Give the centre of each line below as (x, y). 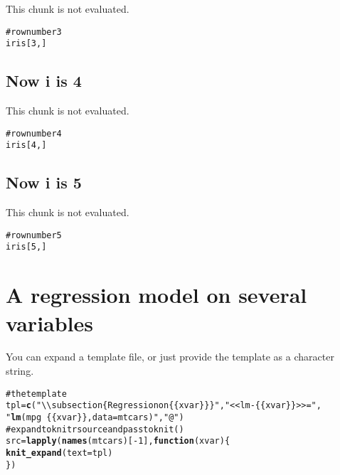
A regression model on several (156, 295)
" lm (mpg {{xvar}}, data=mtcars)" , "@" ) (95, 417)
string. (20, 371)
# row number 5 (34, 235)
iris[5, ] (26, 247)
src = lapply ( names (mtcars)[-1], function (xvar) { (118, 441)
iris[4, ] (26, 145)
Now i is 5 (44, 182)
